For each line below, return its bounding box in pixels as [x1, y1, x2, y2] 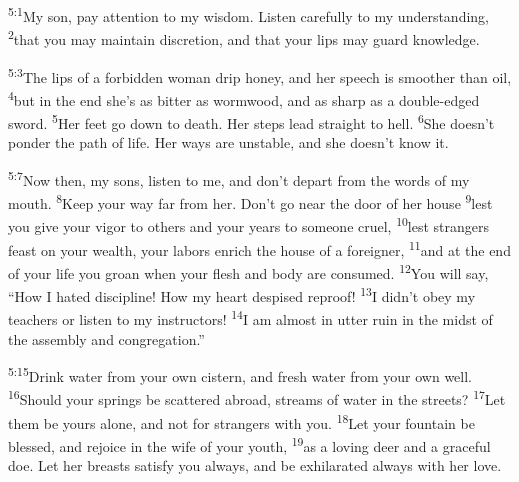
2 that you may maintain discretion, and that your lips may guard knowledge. [8, 26, 480, 49]
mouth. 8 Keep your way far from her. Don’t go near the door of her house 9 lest [8, 190, 493, 213]
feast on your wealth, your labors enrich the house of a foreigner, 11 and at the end [8, 236, 511, 260]
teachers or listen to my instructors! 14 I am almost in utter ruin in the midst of [8, 306, 493, 329]
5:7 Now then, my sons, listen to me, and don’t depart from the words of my [8, 166, 470, 190]
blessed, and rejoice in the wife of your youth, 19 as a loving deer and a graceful [8, 432, 491, 456]
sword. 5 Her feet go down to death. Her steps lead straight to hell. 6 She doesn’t [8, 110, 495, 133]
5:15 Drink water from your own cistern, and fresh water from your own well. [8, 363, 472, 386]
